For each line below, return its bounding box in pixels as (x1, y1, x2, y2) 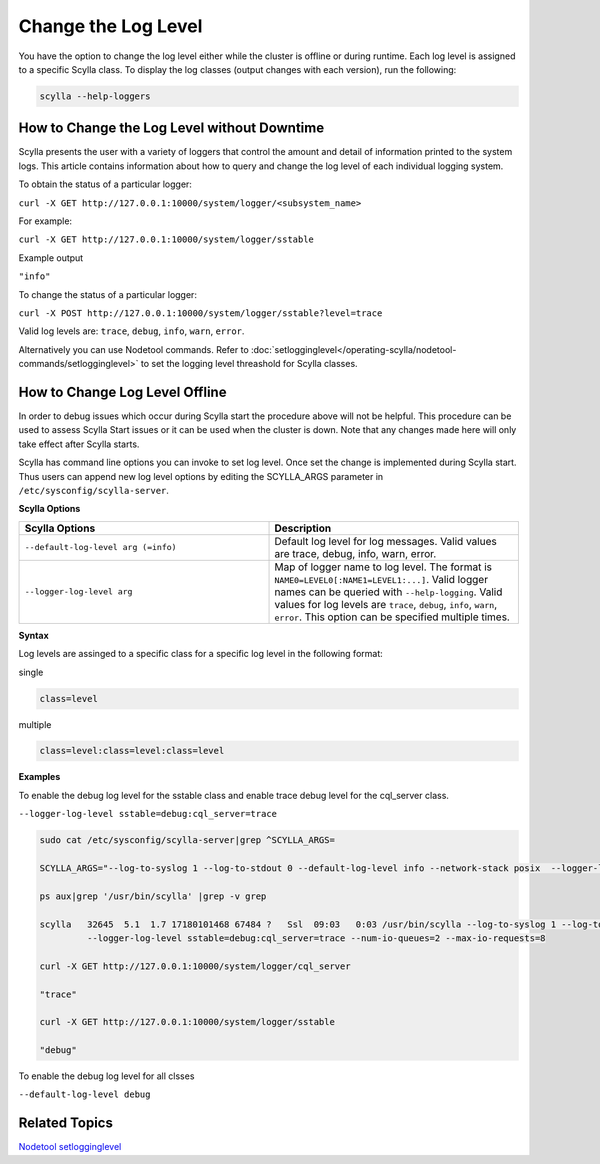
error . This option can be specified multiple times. (274, 610, 510, 624)
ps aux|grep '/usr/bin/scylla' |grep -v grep (39, 890, 267, 902)
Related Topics (18, 1115, 114, 1132)
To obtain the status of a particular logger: (18, 178, 192, 190)
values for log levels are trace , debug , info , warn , (274, 597, 498, 611)
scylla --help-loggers (39, 90, 151, 102)
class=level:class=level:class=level (39, 745, 225, 757)
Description (274, 521, 332, 535)
